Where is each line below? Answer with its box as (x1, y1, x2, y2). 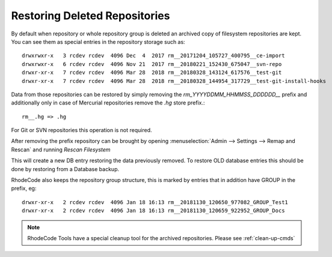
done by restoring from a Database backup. (11, 165, 120, 172)
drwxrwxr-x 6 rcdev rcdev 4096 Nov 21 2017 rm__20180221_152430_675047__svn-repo (22, 61, 282, 67)
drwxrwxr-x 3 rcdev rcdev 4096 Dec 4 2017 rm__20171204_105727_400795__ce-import (22, 52, 285, 59)
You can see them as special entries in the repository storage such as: (11, 38, 186, 45)
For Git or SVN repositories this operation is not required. (11, 127, 153, 134)
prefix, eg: (11, 185, 37, 192)
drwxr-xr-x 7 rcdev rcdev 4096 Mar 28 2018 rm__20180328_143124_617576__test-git (22, 69, 282, 76)
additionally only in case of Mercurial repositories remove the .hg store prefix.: (11, 99, 205, 106)
